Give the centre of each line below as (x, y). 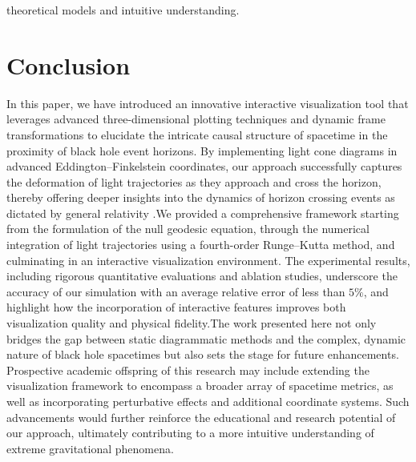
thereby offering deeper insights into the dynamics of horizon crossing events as (201, 197)
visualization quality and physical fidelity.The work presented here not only (192, 323)
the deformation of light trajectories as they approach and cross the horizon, (194, 181)
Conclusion (69, 64)
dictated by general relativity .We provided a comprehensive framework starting (203, 213)
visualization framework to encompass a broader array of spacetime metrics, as (200, 386)
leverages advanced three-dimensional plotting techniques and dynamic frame (196, 119)
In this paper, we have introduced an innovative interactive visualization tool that (208, 103)
